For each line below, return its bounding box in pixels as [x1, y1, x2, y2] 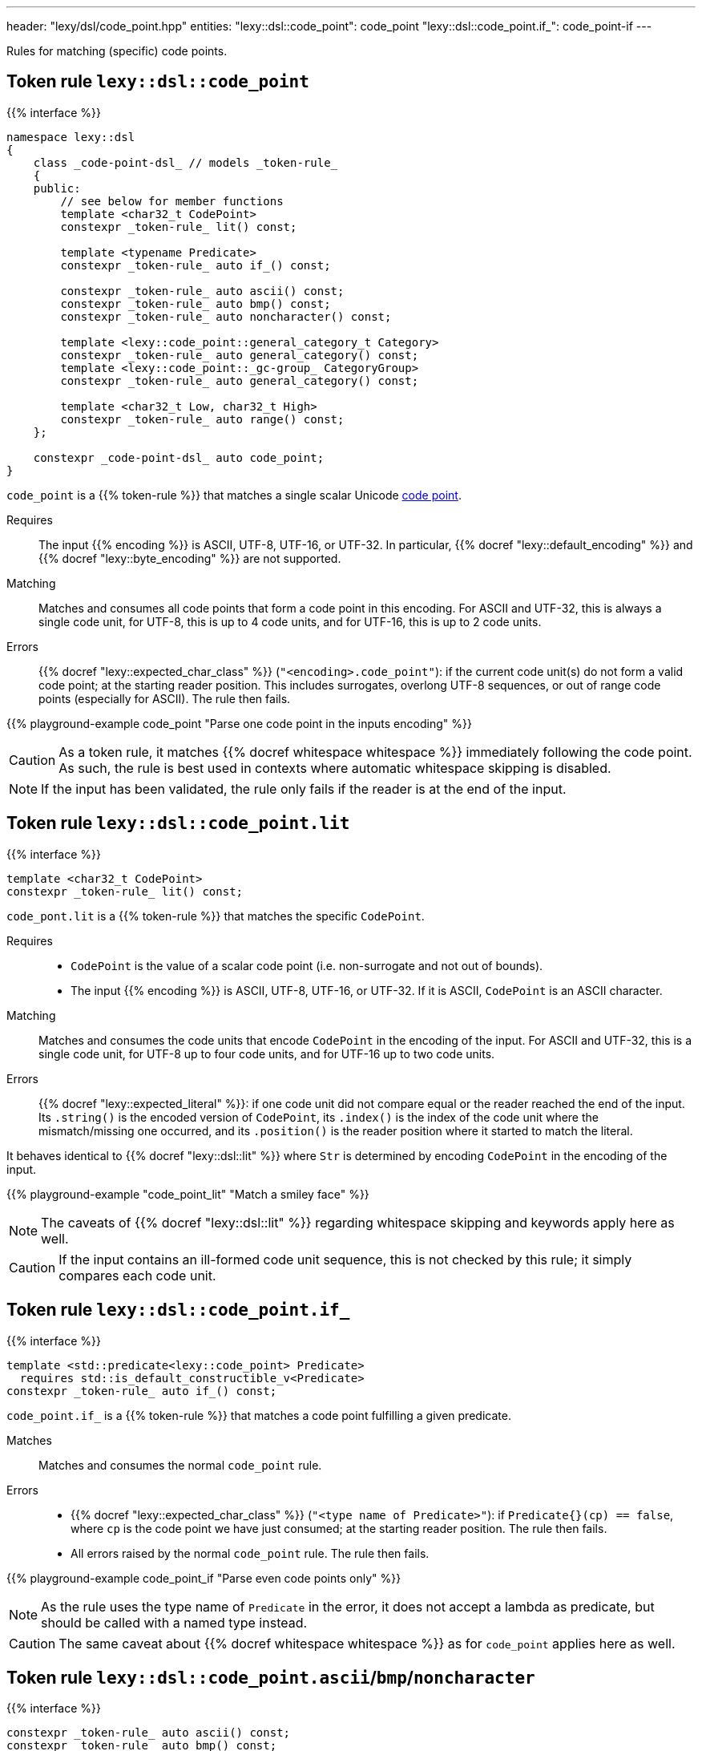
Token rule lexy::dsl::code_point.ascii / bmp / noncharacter [6, 1667, 535, 1688]
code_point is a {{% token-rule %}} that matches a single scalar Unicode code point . [6, 487, 462, 502]
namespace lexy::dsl [6, 130, 135, 144]
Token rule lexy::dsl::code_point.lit [6, 813, 350, 834]
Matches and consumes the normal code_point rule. [38, 1458, 322, 1472]
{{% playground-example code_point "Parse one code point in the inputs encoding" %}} [6, 716, 472, 730]
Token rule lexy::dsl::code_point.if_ [6, 1300, 350, 1320]
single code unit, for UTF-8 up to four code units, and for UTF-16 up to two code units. [38, 1046, 495, 1061]
